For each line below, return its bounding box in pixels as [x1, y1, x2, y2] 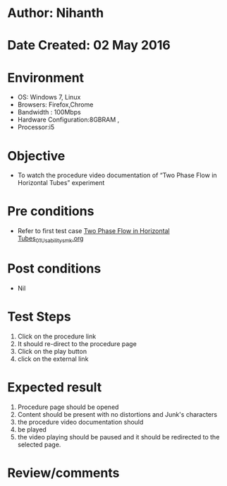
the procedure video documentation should [17, 417, 144, 426]
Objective [7, 148, 66, 164]
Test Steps [7, 309, 72, 325]
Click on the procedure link [17, 332, 97, 340]
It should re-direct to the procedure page [17, 339, 137, 348]
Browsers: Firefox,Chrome [17, 100, 94, 109]
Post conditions [7, 261, 102, 277]
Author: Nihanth [7, 5, 104, 21]
